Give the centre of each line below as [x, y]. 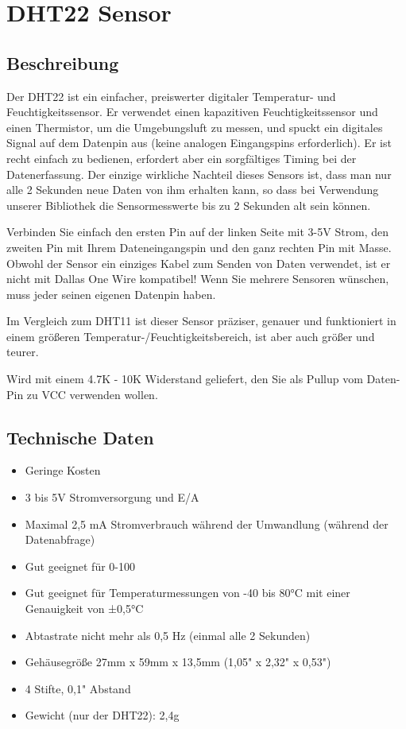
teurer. [23, 352]
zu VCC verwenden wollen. [92, 394]
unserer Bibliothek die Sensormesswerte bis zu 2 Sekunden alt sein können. [189, 205]
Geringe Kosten [63, 470]
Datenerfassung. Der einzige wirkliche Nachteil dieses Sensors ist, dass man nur [199, 174]
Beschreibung [63, 62]
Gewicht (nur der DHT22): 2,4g [102, 715]
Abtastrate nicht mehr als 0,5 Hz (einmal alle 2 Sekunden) [168, 635]
